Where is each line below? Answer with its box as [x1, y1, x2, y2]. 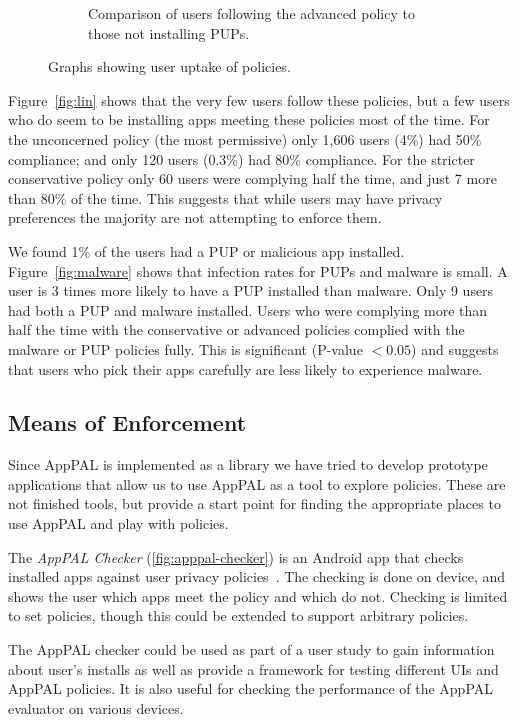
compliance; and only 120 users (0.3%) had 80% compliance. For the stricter [8, 148, 475, 169]
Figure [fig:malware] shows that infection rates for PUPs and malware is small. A [8, 260, 508, 281]
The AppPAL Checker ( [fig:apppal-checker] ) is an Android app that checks [8, 546, 464, 567]
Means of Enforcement [8, 407, 247, 438]
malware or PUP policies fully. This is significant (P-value [8, 338, 363, 359]
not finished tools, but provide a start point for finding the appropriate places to [8, 493, 501, 514]
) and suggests [411, 338, 499, 359]
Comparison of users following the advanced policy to [88, 3, 415, 23]
